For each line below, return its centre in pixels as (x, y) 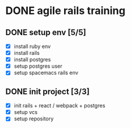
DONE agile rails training (65, 11)
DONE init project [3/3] (47, 91)
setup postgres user (38, 66)
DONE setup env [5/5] (46, 32)
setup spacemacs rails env (46, 73)
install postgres (32, 60)
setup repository (33, 119)
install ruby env (32, 46)
